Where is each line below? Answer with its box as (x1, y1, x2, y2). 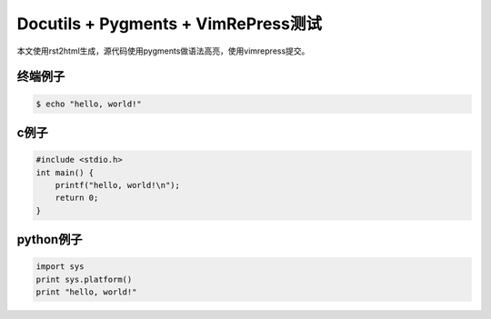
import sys (35, 262, 85, 272)
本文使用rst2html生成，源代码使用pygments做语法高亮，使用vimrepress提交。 (16, 45, 310, 56)
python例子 (16, 232, 83, 247)
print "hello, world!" (35, 287, 137, 297)
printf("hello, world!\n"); (55, 180, 181, 190)
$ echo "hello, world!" (35, 98, 143, 109)
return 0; (55, 193, 99, 204)
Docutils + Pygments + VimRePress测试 (16, 14, 323, 34)
